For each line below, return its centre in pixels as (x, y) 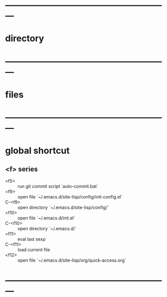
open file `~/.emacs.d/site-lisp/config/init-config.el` (70, 197)
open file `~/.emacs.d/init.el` (46, 218)
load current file (34, 249)
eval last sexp (32, 239)
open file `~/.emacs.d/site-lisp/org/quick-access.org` (72, 260)
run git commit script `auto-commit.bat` (58, 186)
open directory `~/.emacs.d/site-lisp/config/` (63, 207)
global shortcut (38, 151)
